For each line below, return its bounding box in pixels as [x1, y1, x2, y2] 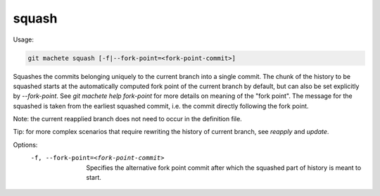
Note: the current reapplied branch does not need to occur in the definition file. [13, 115, 242, 123]
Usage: [13, 35, 34, 44]
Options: [13, 140, 38, 149]
